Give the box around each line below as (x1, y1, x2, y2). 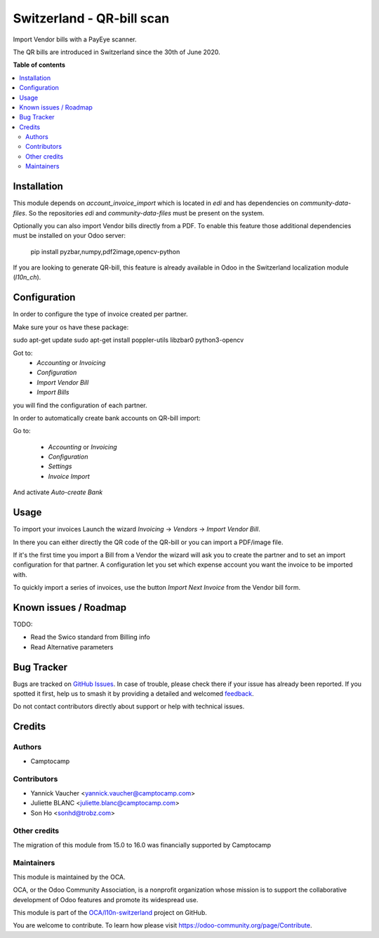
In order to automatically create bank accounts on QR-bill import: (13, 414, 201, 422)
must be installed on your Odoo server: (13, 232, 126, 240)
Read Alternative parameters (30, 642, 114, 651)
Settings (48, 462, 72, 470)
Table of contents (13, 60, 66, 70)
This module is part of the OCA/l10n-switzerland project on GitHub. (13, 909, 207, 917)
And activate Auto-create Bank (13, 488, 103, 496)
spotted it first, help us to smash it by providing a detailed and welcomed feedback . (13, 689, 254, 698)
